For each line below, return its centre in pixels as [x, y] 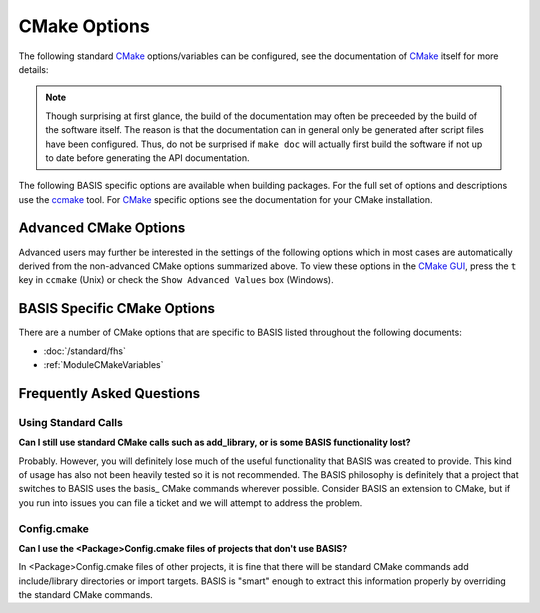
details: [33, 69]
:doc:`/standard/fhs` [85, 351]
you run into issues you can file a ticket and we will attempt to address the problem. [190, 502]
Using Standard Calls [71, 422]
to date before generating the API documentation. [147, 157]
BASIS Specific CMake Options [116, 308]
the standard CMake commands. [86, 595]
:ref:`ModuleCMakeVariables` [103, 365]
